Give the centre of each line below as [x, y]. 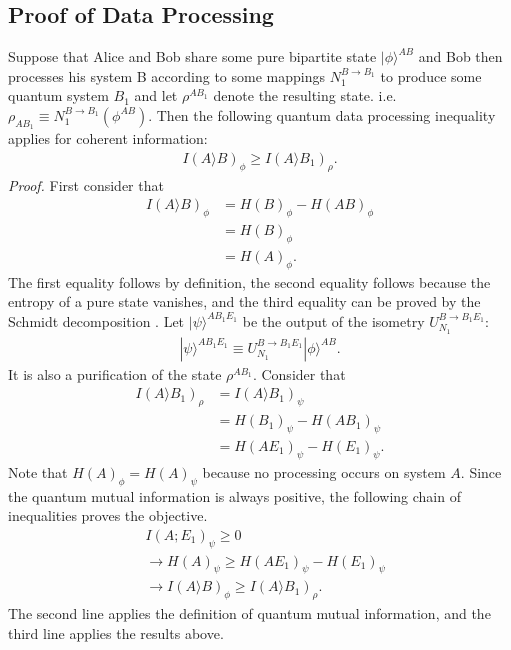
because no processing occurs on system [324, 471]
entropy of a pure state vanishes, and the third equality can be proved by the [244, 301]
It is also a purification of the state [115, 373]
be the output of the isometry [333, 320]
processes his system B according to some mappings [166, 75]
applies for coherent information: [108, 138]
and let [156, 95]
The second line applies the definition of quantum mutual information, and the [249, 613]
